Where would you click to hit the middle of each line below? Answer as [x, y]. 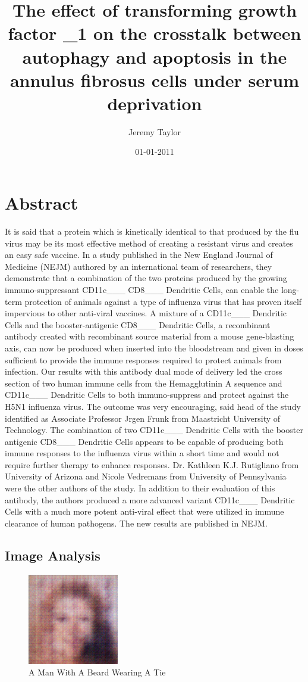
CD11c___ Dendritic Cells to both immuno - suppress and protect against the [147, 395]
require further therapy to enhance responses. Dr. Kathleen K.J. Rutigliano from [152, 464]
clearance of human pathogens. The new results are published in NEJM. [136, 523]
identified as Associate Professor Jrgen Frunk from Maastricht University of [143, 418]
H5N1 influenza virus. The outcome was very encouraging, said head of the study [153, 406]
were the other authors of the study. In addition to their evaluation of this [140, 488]
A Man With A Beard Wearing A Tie [97, 672]
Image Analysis [53, 555]
